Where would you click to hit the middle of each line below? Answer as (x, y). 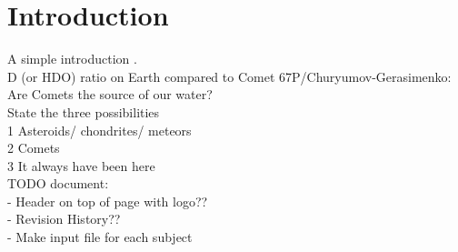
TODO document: (58, 183)
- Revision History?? (64, 219)
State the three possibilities (84, 111)
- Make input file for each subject (100, 237)
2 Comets (34, 148)
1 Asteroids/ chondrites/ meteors (100, 130)
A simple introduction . (72, 59)
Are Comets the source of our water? (110, 94)
